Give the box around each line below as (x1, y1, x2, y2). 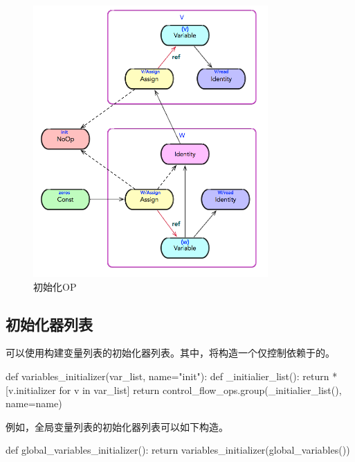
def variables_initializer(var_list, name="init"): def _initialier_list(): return (6, 369, 329, 384)
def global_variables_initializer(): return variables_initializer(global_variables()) (6, 443, 350, 457)
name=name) (6, 396, 62, 411)
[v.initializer (6, 382, 56, 397)
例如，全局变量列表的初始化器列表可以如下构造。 (6, 419, 228, 434)
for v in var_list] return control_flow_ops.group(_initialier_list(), (59, 382, 342, 397)
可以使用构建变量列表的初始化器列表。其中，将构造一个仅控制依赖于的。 (6, 345, 335, 360)
